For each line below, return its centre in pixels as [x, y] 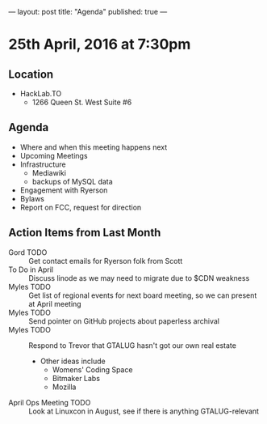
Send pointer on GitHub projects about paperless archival [124, 321]
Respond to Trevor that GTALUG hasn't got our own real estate [132, 345]
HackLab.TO [41, 93]
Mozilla [64, 387]
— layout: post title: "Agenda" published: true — [88, 12]
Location [31, 74]
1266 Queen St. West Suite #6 [82, 102]
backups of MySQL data [72, 181]
